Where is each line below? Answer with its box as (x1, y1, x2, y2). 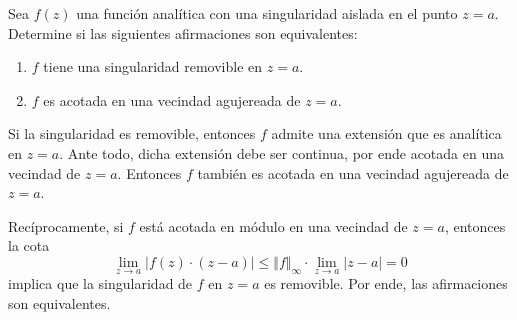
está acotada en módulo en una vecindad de (139, 215, 408, 236)
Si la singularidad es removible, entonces (8, 123, 256, 144)
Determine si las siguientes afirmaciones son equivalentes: (8, 22, 358, 43)
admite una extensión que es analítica (271, 123, 502, 144)
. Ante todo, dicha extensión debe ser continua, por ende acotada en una (59, 142, 504, 163)
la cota (8, 235, 50, 256)
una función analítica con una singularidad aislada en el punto (76, 3, 458, 23)
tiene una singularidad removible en (43, 56, 263, 77)
